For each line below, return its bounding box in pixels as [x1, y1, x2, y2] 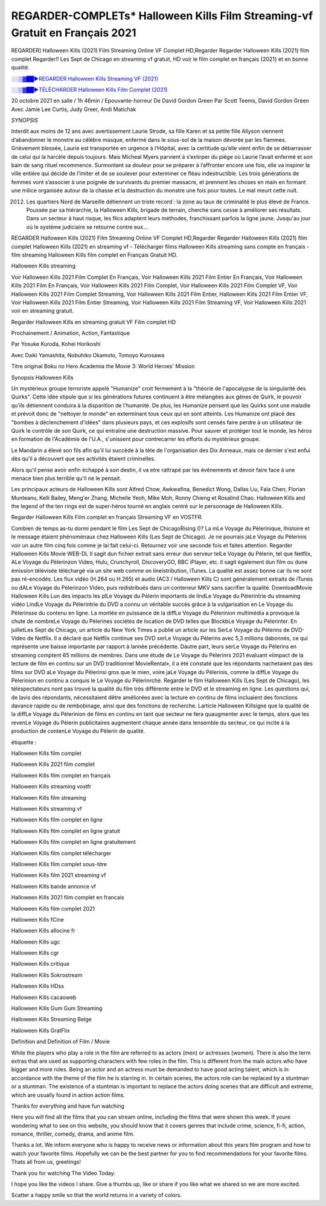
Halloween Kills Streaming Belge [11, 1016, 92, 1023]
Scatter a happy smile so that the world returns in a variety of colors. [11, 1192, 182, 1199]
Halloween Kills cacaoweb [11, 994, 77, 1001]
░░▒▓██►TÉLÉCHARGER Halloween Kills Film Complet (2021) [11, 86, 168, 93]
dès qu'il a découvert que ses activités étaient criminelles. [11, 455, 156, 462]
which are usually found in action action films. [11, 1091, 126, 1099]
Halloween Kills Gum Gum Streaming [11, 1005, 103, 1012]
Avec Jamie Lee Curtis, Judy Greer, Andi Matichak [11, 106, 136, 113]
